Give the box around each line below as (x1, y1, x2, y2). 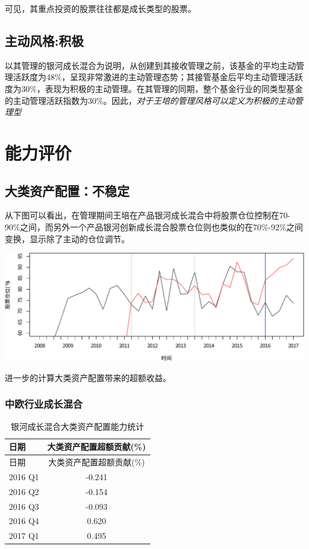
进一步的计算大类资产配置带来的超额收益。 (5, 371, 171, 383)
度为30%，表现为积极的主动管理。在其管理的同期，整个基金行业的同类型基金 (5, 82, 303, 94)
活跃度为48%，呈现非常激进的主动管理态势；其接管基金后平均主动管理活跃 (12, 71, 303, 83)
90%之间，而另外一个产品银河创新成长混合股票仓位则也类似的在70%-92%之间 (5, 220, 303, 233)
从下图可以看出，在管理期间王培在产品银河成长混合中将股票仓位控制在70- (5, 209, 291, 221)
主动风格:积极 (5, 31, 84, 49)
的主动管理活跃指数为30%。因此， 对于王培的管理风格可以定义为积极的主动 (5, 94, 295, 106)
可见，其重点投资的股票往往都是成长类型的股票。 (5, 2, 196, 14)
